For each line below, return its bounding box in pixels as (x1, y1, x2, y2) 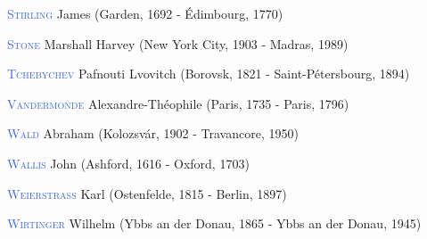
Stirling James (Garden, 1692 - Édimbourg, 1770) (7, 4, 283, 22)
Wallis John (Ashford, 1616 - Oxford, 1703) (7, 153, 250, 172)
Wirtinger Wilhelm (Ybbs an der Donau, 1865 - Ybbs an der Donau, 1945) (7, 214, 422, 233)
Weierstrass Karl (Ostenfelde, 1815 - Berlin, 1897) (7, 184, 287, 202)
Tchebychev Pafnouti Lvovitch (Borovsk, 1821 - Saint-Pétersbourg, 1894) (7, 64, 410, 83)
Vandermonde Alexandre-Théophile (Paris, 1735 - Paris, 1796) (7, 94, 349, 112)
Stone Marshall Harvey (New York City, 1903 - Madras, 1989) (7, 34, 349, 53)
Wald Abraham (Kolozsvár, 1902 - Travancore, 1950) (7, 124, 299, 143)
